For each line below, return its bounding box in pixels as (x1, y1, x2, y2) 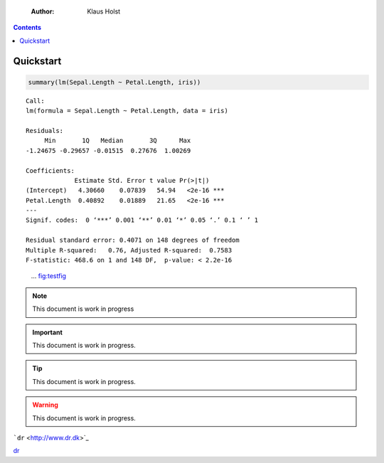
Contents (13, 23, 42, 32)
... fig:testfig (31, 272, 67, 280)
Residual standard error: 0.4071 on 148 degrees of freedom (26, 236, 240, 245)
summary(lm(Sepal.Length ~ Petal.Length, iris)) (28, 78, 201, 86)
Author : (31, 7, 55, 16)
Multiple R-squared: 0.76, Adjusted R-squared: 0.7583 (26, 246, 233, 254)
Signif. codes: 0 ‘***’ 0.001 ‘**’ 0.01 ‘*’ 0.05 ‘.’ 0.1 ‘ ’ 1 (26, 216, 259, 224)
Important (32, 328, 63, 336)
